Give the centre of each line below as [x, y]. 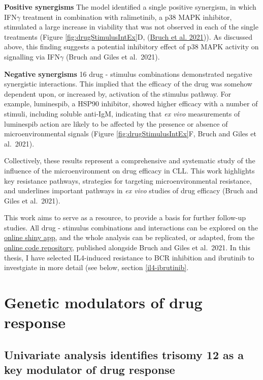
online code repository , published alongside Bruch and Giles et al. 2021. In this [127, 247]
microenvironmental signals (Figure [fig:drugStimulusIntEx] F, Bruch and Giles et [130, 134]
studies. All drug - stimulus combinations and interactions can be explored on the [131, 227]
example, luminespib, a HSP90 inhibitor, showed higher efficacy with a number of [131, 104]
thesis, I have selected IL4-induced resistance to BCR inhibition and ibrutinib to [129, 257]
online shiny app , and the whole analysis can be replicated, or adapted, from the [129, 237]
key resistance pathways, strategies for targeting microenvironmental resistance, [128, 180]
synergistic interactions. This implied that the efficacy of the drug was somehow [128, 84]
